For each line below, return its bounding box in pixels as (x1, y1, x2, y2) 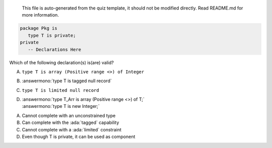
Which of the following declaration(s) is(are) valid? (9, 59, 114, 65)
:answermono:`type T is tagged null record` (22, 78, 112, 84)
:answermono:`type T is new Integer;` (22, 103, 100, 109)
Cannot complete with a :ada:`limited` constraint (22, 126, 122, 132)
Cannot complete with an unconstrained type (22, 112, 116, 118)
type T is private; (28, 33, 76, 38)
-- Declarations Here (28, 47, 82, 52)
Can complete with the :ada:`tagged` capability (22, 119, 119, 125)
